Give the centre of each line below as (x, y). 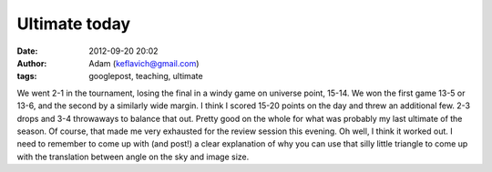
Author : (32, 63)
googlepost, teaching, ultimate (146, 76)
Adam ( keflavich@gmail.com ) (144, 63)
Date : (27, 51)
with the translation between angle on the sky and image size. (133, 157)
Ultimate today (74, 24)
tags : (27, 76)
